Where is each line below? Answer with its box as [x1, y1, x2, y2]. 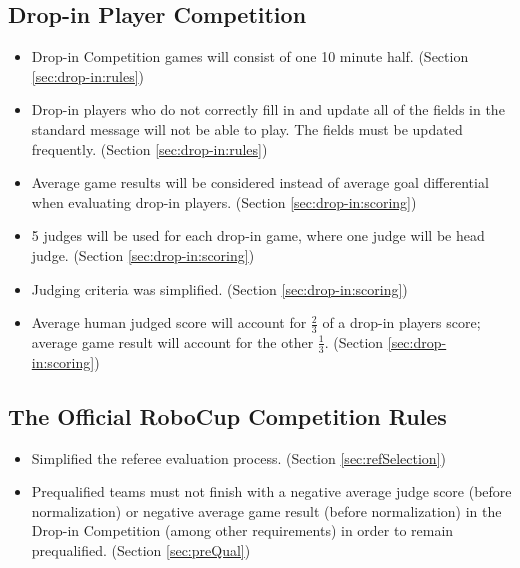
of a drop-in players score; [322, 312, 481, 333]
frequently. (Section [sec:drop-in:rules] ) [31, 138, 268, 159]
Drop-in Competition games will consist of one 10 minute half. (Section [31, 46, 469, 67]
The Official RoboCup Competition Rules [8, 400, 447, 431]
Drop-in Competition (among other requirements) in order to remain [31, 520, 454, 541]
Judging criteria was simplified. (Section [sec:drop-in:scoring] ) [31, 278, 408, 299]
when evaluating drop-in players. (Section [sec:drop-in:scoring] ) [31, 191, 417, 212]
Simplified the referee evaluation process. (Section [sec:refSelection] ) [31, 447, 446, 468]
